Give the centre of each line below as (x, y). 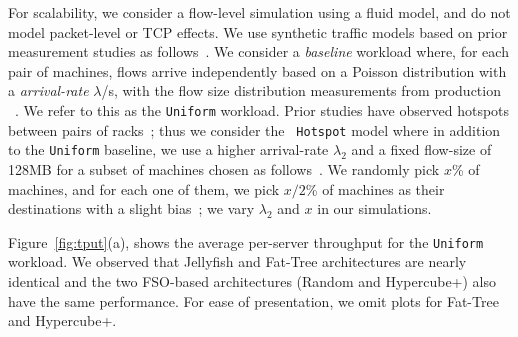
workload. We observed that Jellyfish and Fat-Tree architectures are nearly (237, 261)
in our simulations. (374, 208)
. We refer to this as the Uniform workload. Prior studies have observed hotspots (262, 109)
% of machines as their (375, 188)
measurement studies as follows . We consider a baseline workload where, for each (258, 51)
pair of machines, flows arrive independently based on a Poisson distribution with (257, 70)
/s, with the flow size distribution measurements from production (301, 90)
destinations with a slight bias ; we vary (131, 208)
